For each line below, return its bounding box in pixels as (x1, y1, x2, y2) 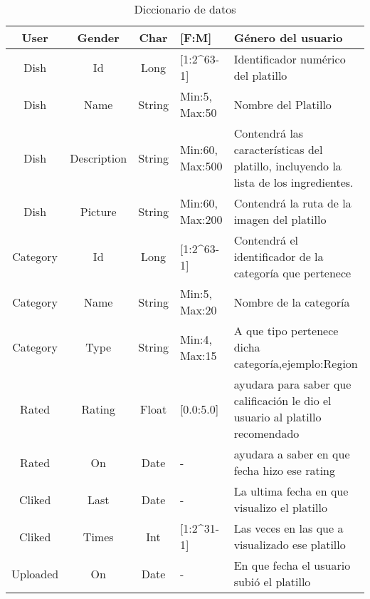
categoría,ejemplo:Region (233, 355, 358, 372)
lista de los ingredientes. (233, 174, 354, 190)
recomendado (233, 425, 300, 441)
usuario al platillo (233, 409, 322, 425)
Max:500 (179, 158, 223, 174)
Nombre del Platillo (233, 96, 332, 113)
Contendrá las (233, 125, 304, 141)
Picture (80, 203, 117, 220)
